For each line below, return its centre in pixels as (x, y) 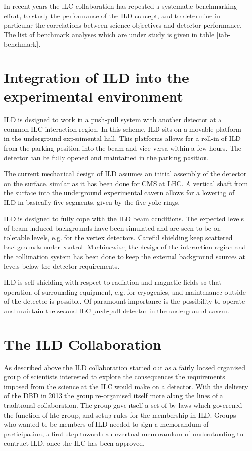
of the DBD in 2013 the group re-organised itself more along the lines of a (114, 396)
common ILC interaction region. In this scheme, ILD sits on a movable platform (123, 129)
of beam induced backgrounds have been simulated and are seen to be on (112, 228)
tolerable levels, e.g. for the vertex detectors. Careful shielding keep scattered (118, 237)
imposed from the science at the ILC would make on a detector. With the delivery (126, 386)
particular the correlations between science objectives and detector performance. (123, 25)
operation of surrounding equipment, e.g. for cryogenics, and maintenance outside (125, 291)
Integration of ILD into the (96, 77)
